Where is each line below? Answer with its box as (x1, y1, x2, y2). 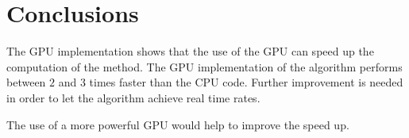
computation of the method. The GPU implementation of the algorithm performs (6, 58, 403, 75)
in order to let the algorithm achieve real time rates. (6, 89, 260, 105)
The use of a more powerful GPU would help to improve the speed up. (6, 116, 349, 132)
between (6, 74, 46, 90)
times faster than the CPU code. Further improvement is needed (89, 74, 403, 90)
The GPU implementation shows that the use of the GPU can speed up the (6, 43, 374, 59)
